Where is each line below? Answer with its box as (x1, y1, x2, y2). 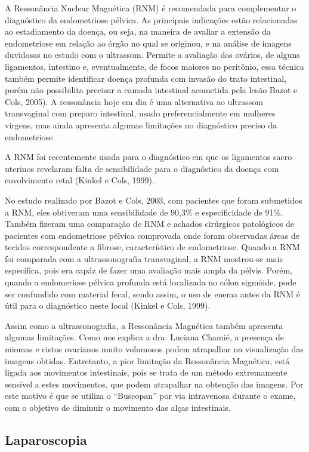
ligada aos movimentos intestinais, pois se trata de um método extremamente (5, 366, 288, 379)
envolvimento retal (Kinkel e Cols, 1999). (5, 174, 154, 186)
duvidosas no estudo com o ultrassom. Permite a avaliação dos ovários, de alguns (5, 48, 300, 61)
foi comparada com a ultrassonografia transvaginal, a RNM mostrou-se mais (5, 252, 283, 265)
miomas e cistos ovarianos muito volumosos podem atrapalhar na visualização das (5, 343, 304, 355)
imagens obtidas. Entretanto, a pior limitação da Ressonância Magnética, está (5, 354, 290, 367)
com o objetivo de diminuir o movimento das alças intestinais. (5, 401, 231, 413)
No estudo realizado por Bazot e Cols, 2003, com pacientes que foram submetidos (5, 193, 302, 206)
